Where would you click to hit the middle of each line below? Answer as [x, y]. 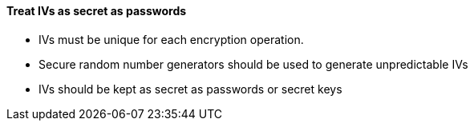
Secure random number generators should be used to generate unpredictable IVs [253, 64]
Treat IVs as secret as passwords [97, 11]
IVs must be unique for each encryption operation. [171, 39]
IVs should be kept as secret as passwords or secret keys [190, 89]
